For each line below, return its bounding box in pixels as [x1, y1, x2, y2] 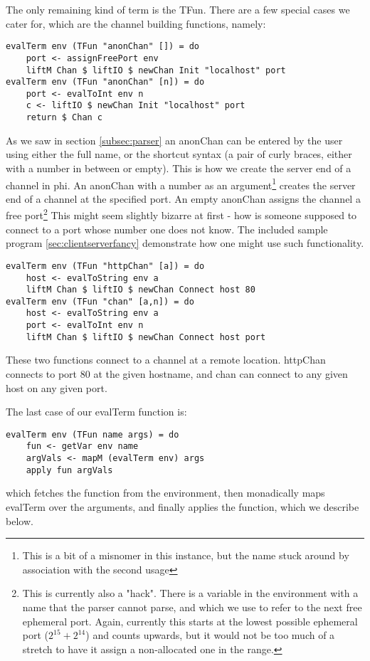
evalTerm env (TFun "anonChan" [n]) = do [6, 77, 205, 88]
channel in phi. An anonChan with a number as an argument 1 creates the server [6, 175, 356, 192]
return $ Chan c [26, 112, 103, 123]
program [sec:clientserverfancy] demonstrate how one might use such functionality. [6, 236, 364, 250]
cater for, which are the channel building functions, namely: [6, 16, 266, 31]
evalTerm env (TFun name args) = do [6, 429, 179, 440]
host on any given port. [6, 380, 107, 395]
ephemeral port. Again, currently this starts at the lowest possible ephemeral [22, 613, 358, 628]
